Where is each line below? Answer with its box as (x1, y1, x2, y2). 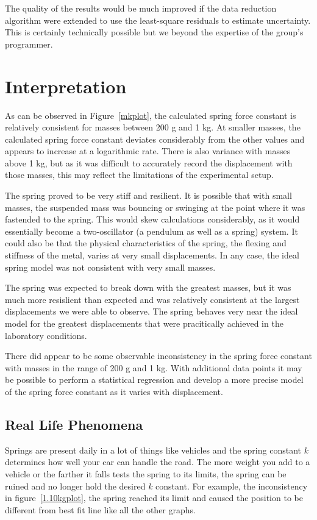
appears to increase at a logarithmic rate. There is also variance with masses (5, 144, 291, 157)
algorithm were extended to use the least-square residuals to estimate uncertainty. (5, 13, 311, 26)
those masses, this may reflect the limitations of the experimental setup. (5, 168, 274, 181)
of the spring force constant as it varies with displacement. (5, 385, 223, 397)
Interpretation (5, 73, 127, 98)
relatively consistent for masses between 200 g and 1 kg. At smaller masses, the (5, 121, 301, 134)
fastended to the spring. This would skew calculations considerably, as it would (5, 213, 300, 226)
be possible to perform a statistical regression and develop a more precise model (5, 373, 304, 386)
